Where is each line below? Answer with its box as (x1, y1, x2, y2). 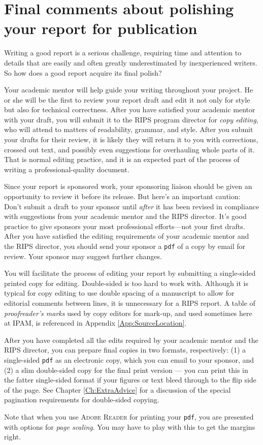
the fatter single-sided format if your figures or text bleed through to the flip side (4, 374, 256, 385)
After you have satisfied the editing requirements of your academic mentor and (4, 231, 249, 241)
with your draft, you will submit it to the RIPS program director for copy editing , (4, 114, 258, 124)
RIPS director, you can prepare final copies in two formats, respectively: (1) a (4, 344, 246, 355)
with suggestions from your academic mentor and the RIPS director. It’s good (4, 211, 247, 221)
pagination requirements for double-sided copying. (4, 394, 159, 405)
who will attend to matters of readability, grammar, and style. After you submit (4, 124, 253, 135)
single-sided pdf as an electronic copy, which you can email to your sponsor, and (4, 355, 254, 365)
